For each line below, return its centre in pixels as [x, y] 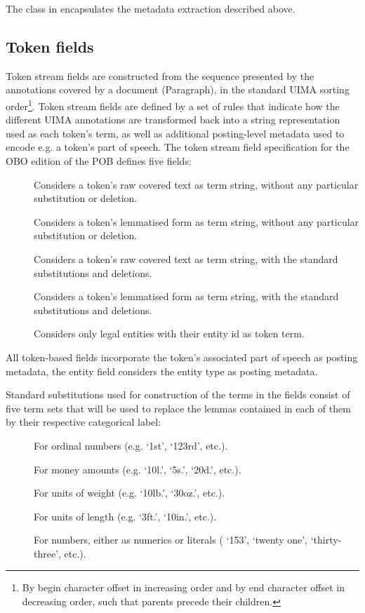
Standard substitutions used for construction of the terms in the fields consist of [178, 395]
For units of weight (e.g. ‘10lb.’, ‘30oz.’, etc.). [130, 493]
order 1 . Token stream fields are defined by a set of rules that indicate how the [173, 105]
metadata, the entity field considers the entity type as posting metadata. [162, 371]
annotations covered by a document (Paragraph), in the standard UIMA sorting [178, 89]
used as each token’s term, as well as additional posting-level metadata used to [175, 133]
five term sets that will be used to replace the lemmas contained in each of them [178, 408]
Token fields [50, 46]
